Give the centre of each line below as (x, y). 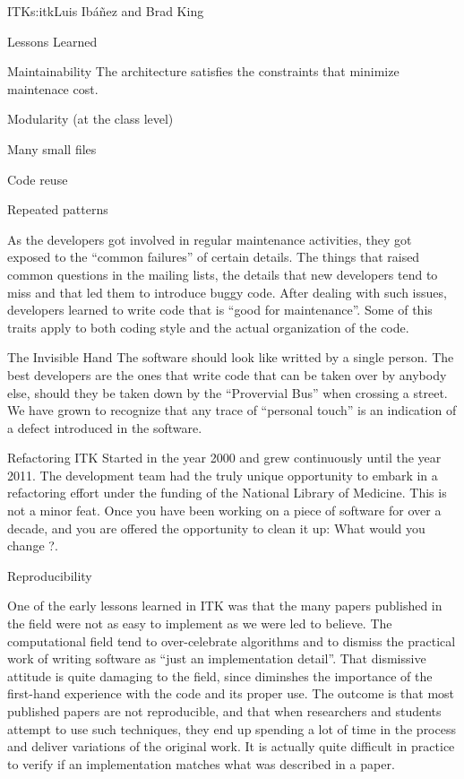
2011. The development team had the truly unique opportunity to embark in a (223, 475)
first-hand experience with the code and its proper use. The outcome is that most (231, 693)
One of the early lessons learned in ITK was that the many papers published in (225, 606)
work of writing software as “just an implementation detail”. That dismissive (217, 658)
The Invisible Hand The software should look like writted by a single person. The (231, 357)
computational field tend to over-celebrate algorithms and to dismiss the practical (232, 641)
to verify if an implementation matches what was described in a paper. (201, 763)
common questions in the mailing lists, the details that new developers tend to (223, 274)
